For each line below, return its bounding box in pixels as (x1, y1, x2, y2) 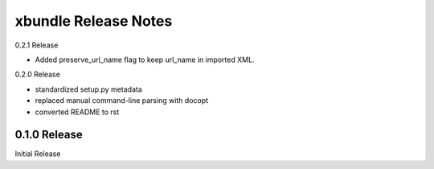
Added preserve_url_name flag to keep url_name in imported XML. (35, 55, 255, 64)
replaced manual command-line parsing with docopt (35, 96, 209, 105)
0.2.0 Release (14, 69, 60, 80)
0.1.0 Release (14, 128, 84, 142)
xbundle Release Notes (14, 12, 173, 30)
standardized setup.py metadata (35, 84, 142, 94)
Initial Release (14, 149, 61, 159)
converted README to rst (35, 107, 120, 117)
